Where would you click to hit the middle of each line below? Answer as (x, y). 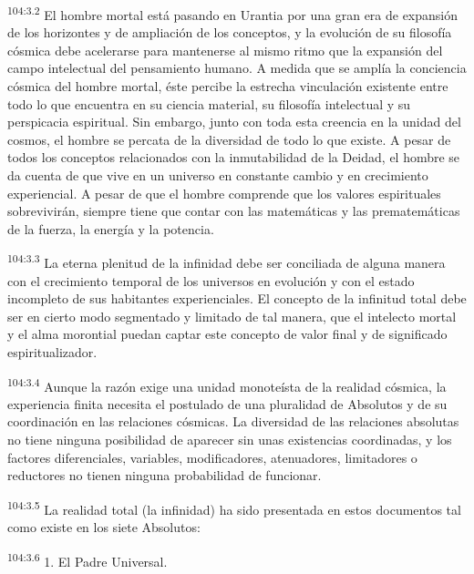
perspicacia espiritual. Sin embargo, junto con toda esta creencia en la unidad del (234, 122)
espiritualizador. (52, 352)
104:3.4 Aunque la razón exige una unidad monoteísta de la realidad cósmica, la (227, 384)
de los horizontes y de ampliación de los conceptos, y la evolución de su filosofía (230, 32)
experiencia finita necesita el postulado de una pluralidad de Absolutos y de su (227, 403)
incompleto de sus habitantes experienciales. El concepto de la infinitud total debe (237, 298)
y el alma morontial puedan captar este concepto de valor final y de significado (227, 334)
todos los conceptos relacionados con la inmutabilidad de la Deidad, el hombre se (234, 157)
